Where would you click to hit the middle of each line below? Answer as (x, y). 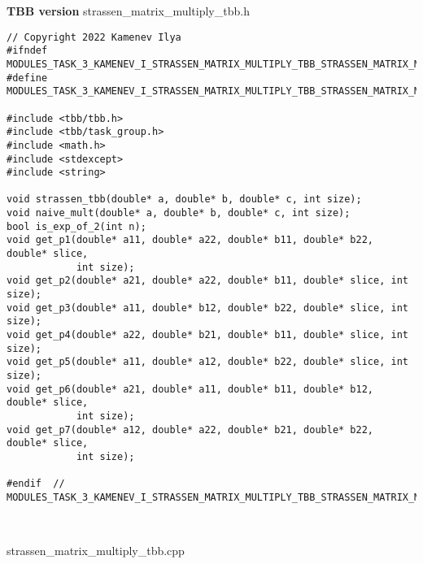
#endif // (36, 484)
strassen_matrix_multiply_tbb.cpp (96, 550)
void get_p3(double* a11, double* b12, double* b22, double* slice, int (207, 308)
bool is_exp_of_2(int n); (76, 226)
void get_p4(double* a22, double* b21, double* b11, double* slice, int (207, 335)
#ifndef (27, 51)
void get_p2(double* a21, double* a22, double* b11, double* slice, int (207, 281)
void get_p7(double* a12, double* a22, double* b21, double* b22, (190, 430)
